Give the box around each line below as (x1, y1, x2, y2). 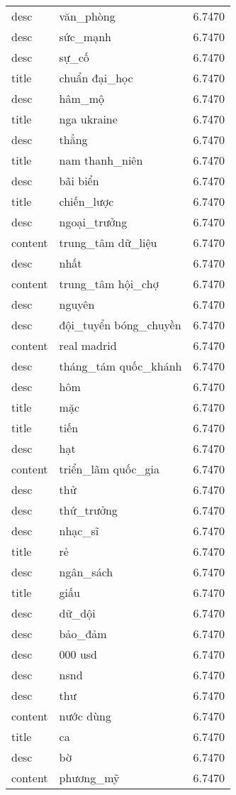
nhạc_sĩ (59, 522, 99, 539)
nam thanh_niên (59, 152, 143, 168)
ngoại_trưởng (59, 214, 128, 230)
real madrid (59, 337, 117, 353)
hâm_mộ (59, 90, 105, 106)
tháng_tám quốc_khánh (59, 358, 182, 374)
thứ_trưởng (59, 502, 118, 518)
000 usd (59, 646, 97, 662)
